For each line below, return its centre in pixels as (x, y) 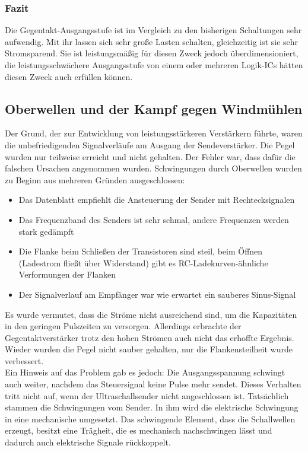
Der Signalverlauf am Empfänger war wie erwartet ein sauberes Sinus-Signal (157, 294)
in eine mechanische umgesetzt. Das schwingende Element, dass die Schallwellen (150, 418)
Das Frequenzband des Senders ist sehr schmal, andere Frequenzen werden (154, 219)
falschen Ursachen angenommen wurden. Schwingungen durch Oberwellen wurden (153, 168)
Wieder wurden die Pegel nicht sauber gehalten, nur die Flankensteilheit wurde (149, 349)
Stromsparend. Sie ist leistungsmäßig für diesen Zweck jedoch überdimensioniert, (152, 53)
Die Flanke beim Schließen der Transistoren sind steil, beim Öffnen (141, 251)
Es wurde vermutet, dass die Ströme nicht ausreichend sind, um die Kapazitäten (151, 314)
